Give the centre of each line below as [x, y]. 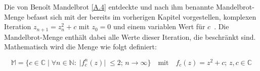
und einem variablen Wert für [159, 26]
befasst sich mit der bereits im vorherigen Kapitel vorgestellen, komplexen [141, 16]
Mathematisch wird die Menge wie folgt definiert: [80, 47]
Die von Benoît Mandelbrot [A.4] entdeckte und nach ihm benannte [109, 7]
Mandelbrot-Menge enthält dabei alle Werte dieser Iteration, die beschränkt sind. [130, 37]
